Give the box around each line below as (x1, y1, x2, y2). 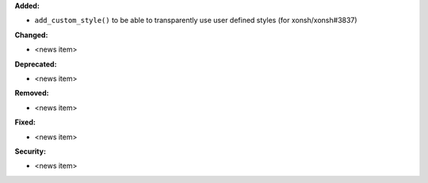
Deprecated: (14, 59, 57, 69)
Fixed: (14, 117, 36, 127)
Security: (14, 147, 47, 156)
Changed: (14, 30, 48, 40)
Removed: (14, 88, 49, 98)
